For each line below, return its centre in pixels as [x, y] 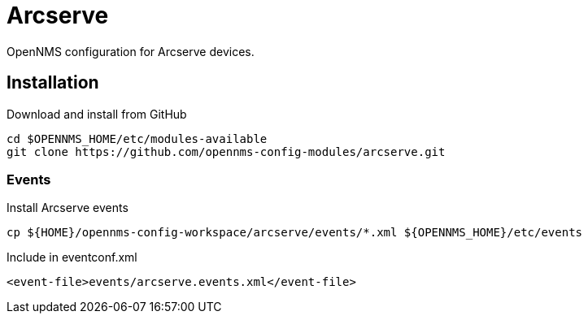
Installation [53, 83]
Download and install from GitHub [97, 114]
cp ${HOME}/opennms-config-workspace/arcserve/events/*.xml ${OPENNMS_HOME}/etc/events [295, 233]
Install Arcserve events [68, 208]
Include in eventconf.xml [72, 257]
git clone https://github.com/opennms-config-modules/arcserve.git [226, 151]
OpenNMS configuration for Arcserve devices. [131, 51]
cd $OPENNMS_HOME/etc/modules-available [137, 138]
